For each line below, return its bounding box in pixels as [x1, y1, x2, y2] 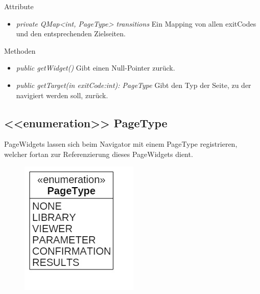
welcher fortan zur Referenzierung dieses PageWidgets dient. [4, 148, 193, 159]
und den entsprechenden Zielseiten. [16, 28, 126, 39]
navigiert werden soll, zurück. [16, 89, 108, 100]
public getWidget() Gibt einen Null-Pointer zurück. [16, 62, 175, 73]
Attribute [4, 1, 34, 11]
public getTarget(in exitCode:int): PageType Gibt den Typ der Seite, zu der [16, 79, 251, 90]
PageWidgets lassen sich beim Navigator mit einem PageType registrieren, [4, 139, 238, 149]
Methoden [4, 45, 36, 56]
